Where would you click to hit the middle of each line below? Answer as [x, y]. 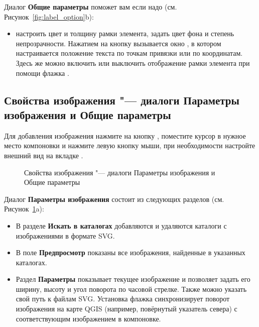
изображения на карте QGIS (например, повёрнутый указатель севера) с [126, 309]
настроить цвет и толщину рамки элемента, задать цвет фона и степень [125, 33]
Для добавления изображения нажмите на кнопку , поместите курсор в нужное [125, 135]
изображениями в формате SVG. [65, 235]
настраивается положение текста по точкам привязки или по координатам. [129, 53]
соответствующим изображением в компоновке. [88, 318]
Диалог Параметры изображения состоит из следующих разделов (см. [114, 199]
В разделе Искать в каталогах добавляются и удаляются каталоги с [121, 225]
